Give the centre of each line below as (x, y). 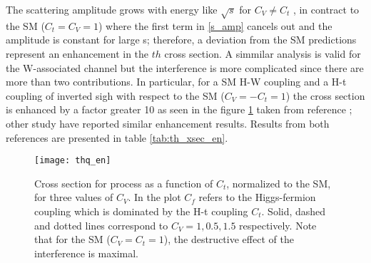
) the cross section (325, 95)
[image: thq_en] (73, 161)
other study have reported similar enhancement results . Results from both (168, 123)
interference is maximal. (86, 253)
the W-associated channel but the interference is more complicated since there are (185, 67)
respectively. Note (278, 225)
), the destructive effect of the (229, 239)
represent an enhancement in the (77, 53)
